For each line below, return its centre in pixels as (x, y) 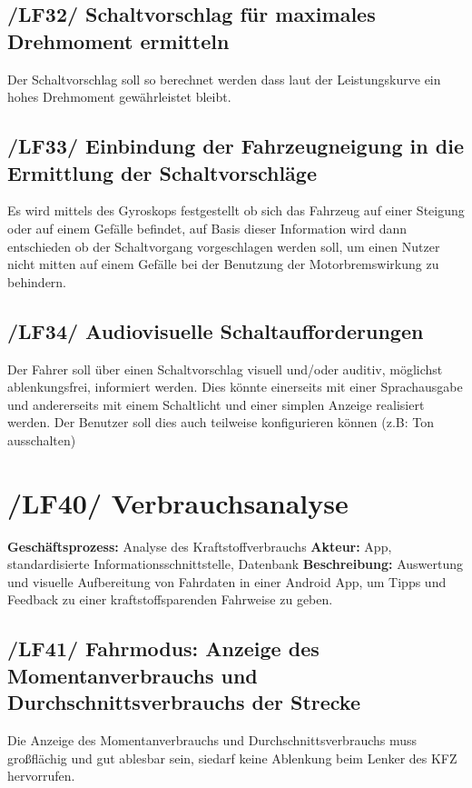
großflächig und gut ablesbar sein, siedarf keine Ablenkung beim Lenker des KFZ (232, 758)
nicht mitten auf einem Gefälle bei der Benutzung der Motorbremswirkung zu (223, 264)
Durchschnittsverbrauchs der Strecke (184, 702)
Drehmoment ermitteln (118, 40)
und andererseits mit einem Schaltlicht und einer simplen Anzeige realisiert (216, 404)
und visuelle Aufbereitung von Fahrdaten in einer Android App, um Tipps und (227, 581)
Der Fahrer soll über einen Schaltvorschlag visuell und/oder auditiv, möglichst (225, 369)
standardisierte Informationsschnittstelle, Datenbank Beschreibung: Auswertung (236, 564)
